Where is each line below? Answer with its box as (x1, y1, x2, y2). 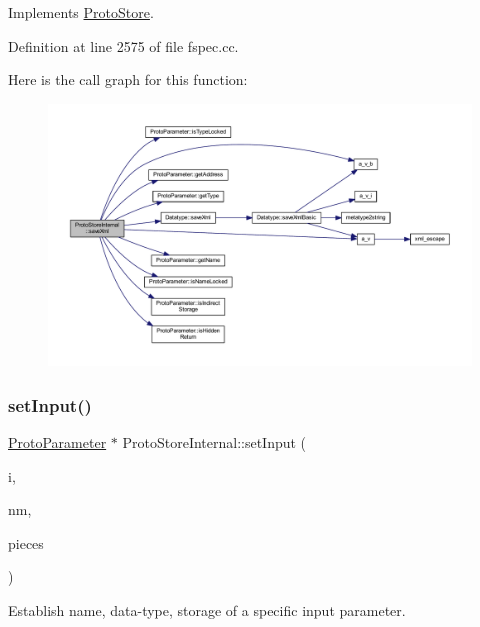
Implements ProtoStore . (8, 2, 154, 22)
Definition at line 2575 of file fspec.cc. (8, 35, 239, 56)
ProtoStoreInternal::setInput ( (122, 432, 307, 453)
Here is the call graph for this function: (8, 69, 248, 90)
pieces (8, 532, 44, 553)
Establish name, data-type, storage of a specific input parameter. (8, 600, 406, 621)
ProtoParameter (8, 432, 107, 453)
